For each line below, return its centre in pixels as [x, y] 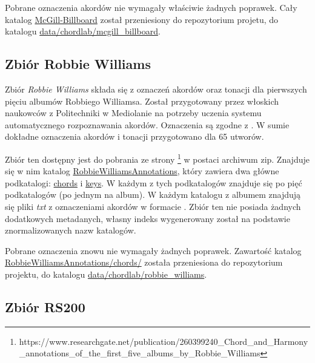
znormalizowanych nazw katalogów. [71, 230]
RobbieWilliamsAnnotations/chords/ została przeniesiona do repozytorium [144, 262]
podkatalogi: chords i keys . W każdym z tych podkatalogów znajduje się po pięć [154, 182]
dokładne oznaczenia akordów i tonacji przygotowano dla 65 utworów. [134, 136]
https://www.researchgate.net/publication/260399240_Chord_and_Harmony [164, 341]
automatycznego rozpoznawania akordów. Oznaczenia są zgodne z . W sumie [147, 124]
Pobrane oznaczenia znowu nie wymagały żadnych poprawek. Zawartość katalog [153, 250]
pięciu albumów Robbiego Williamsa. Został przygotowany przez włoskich [142, 101]
